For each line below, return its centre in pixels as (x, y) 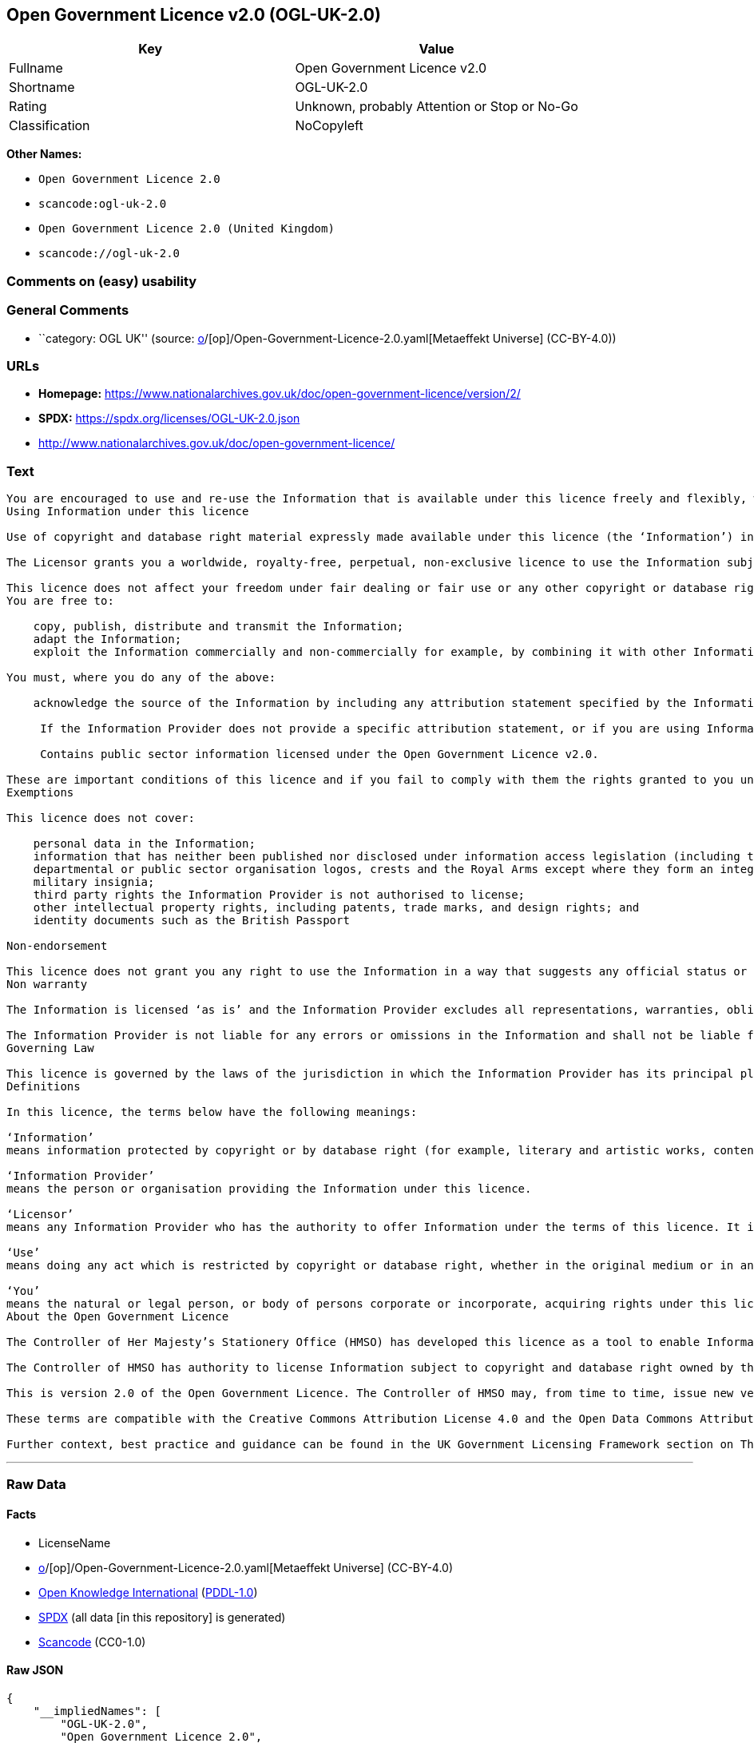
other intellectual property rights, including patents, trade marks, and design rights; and (336, 908)
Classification (50, 126)
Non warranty (47, 985)
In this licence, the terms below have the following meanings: (212, 1112)
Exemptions (40, 793)
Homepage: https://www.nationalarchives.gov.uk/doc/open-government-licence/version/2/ (280, 394)
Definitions (44, 1087)
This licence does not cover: (101, 818)
